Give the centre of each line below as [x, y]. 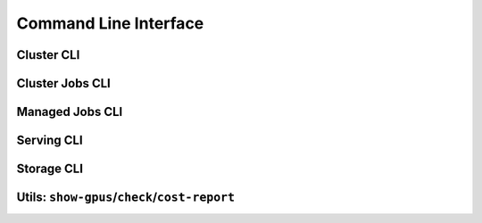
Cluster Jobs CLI [64, 83]
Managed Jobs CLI [70, 112]
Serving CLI [50, 140]
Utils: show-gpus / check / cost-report [126, 198]
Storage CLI [50, 169]
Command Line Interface [110, 23]
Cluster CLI [48, 55]
